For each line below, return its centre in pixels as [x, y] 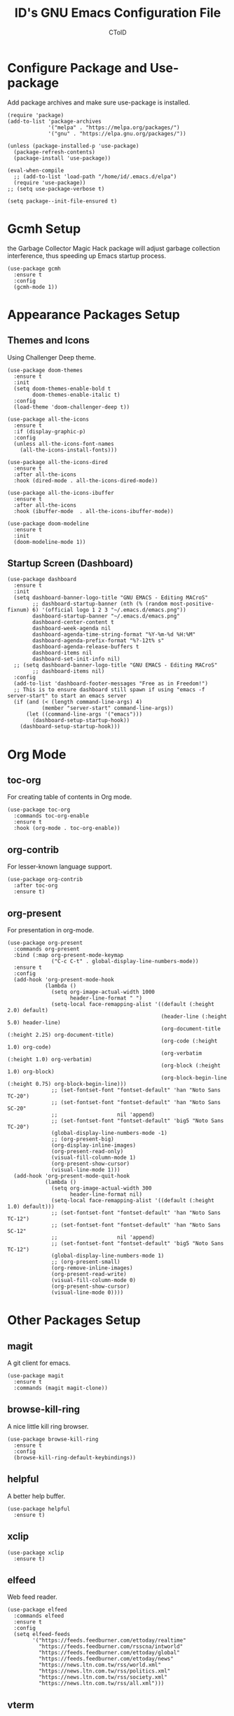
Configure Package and [77, 68]
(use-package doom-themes [45, 370]
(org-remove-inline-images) [92, 1268]
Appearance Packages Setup [94, 314]
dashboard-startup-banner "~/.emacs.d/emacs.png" [106, 616]
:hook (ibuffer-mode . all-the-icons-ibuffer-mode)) [94, 511]
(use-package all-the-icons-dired [58, 462]
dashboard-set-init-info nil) [76, 659]
